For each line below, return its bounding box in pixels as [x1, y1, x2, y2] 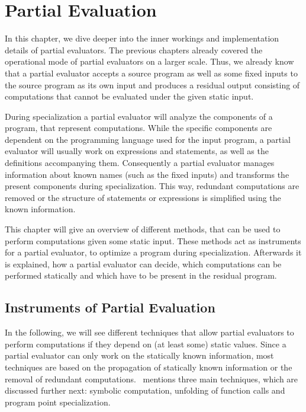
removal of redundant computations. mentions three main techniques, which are [5, 372, 298, 385]
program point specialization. [5, 395, 111, 408]
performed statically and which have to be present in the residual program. [5, 269, 277, 282]
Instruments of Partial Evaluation [5, 298, 215, 317]
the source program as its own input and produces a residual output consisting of [5, 78, 300, 91]
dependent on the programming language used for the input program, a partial [5, 133, 291, 145]
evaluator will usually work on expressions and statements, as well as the [5, 145, 269, 157]
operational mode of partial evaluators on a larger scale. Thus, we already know [5, 55, 294, 68]
